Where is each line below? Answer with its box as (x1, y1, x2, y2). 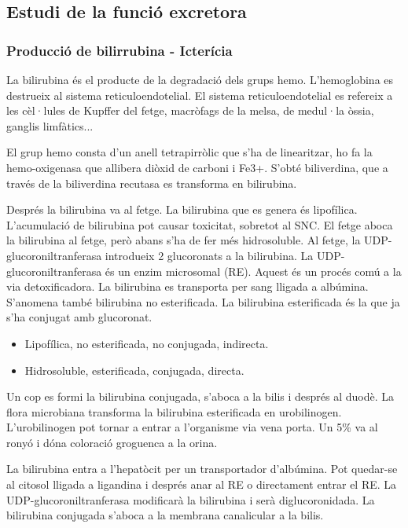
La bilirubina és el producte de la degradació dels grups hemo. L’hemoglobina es (6, 71, 394, 87)
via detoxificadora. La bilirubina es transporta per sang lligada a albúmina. (6, 278, 369, 295)
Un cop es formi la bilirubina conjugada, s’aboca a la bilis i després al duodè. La (6, 388, 395, 405)
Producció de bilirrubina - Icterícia (6, 40, 233, 60)
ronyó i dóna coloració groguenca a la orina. (6, 434, 218, 450)
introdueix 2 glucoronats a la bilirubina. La (105, 247, 314, 263)
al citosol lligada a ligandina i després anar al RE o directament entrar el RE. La (6, 476, 397, 493)
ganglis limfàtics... (6, 117, 94, 134)
